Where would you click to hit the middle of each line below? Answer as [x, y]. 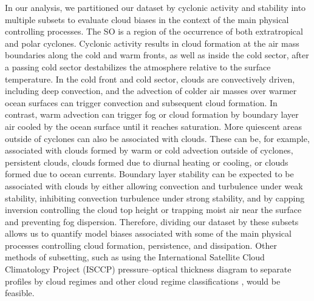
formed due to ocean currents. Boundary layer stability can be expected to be [149, 174]
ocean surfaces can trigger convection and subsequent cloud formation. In [141, 102]
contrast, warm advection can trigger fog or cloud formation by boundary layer [152, 114]
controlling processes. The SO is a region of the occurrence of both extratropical [154, 31]
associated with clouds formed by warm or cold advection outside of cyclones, [149, 150]
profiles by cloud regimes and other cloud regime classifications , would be [143, 281]
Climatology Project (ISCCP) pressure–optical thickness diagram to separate [148, 269]
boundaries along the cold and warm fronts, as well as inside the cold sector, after [157, 55]
